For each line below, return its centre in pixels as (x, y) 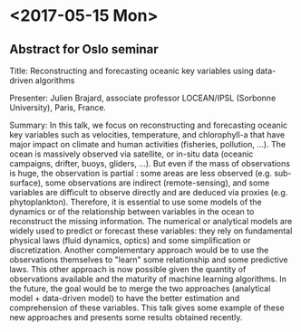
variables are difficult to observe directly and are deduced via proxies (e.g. (149, 192)
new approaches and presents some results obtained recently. (126, 317)
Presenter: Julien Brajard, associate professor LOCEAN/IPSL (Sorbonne (143, 98)
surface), (26, 183)
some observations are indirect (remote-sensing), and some (157, 183)
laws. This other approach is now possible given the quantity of (128, 269)
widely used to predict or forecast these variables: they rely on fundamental (151, 231)
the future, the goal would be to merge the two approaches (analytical (140, 289)
